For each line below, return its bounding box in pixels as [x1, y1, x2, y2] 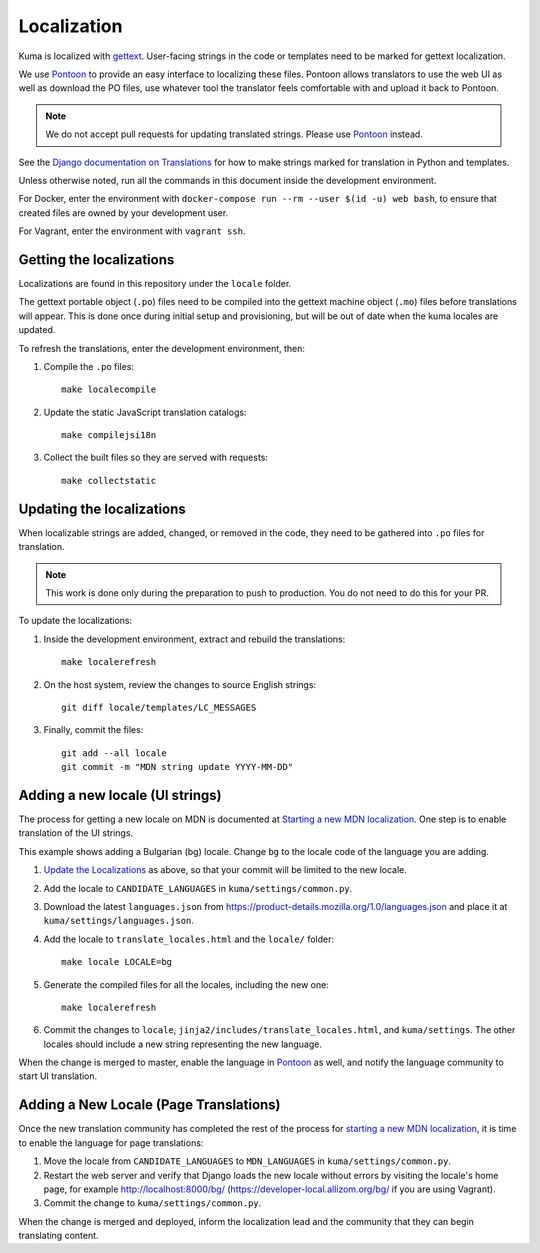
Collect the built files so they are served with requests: [43, 451, 269, 464]
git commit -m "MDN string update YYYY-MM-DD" [61, 761, 294, 773]
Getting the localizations [18, 251, 175, 268]
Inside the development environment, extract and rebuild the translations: [43, 633, 346, 645]
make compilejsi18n [61, 430, 157, 441]
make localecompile [61, 384, 157, 395]
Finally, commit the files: [43, 724, 144, 736]
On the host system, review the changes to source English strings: [43, 678, 317, 690]
